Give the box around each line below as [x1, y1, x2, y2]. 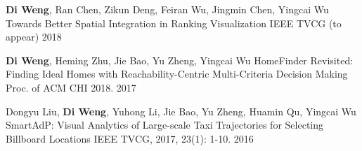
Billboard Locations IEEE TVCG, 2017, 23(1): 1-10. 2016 [6, 131, 254, 145]
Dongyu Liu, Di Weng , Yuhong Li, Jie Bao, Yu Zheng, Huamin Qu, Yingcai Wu [6, 103, 356, 118]
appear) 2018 [6, 29, 62, 44]
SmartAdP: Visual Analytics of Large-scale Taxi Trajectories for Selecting [6, 117, 324, 132]
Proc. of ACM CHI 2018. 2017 [6, 80, 136, 94]
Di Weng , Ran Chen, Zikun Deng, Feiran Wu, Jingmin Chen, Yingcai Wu [6, 2, 329, 16]
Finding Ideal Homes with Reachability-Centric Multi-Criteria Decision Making [6, 66, 348, 81]
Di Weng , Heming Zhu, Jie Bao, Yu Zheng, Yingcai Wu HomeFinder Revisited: [6, 52, 354, 67]
